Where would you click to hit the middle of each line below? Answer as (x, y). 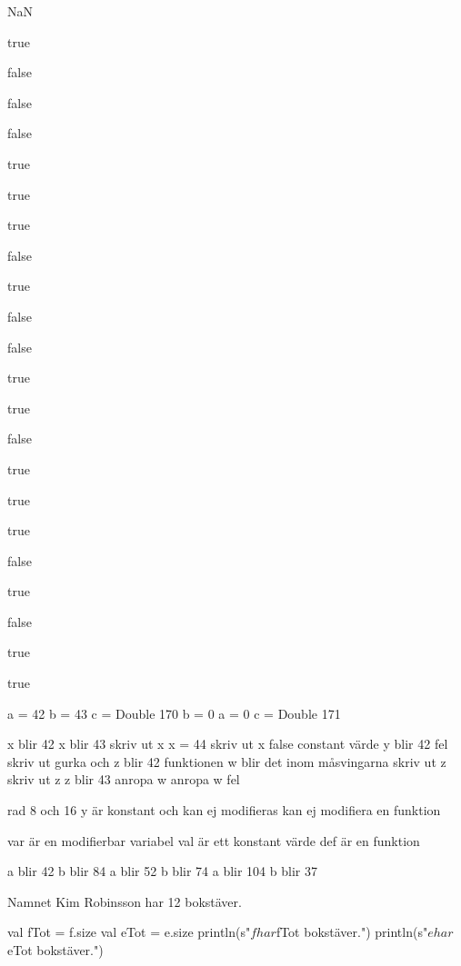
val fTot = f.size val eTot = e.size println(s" (129, 932)
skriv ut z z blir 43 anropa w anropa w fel (124, 779)
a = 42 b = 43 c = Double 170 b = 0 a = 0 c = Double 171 (174, 713)
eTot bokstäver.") (55, 950)
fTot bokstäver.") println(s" (352, 932)
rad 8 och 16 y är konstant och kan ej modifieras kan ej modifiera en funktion (224, 810)
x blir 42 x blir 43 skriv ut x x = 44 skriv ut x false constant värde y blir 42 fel (228, 744)
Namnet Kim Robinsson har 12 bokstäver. (125, 901)
